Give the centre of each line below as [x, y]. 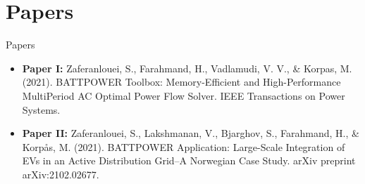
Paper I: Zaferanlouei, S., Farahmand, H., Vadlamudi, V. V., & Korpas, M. [187, 68]
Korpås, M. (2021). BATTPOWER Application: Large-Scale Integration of [184, 146]
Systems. [41, 109]
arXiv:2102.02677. [61, 174]
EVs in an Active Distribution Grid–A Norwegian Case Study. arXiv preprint [189, 160]
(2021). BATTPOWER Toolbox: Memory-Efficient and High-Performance [181, 82]
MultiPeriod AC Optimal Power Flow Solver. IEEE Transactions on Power [184, 95]
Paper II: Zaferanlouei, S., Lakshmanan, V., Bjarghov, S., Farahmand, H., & [191, 133]
